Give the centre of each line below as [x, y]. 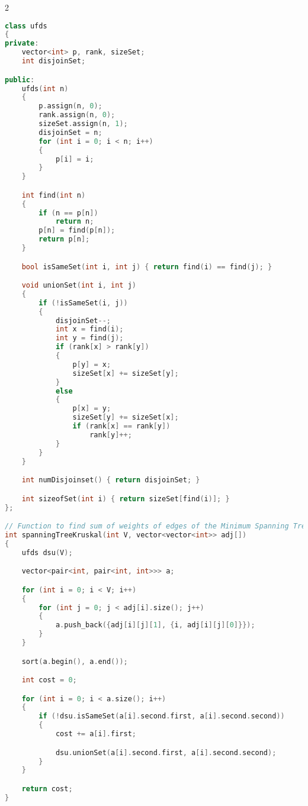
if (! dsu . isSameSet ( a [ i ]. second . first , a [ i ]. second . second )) [162, 716]
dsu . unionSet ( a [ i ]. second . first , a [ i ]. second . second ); [166, 752]
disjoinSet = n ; [70, 132]
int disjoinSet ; [54, 61]
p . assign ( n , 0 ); [70, 106]
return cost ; [47, 789]
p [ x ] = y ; [92, 409]
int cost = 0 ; [49, 680]
